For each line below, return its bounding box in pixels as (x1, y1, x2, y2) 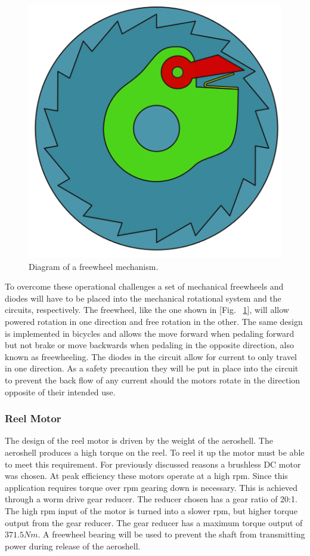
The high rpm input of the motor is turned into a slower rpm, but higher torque (5, 504, 297, 517)
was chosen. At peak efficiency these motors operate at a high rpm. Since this (5, 469, 288, 482)
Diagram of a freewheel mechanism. (29, 260, 159, 272)
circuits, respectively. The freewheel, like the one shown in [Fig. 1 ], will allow (5, 303, 289, 316)
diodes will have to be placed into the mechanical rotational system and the (5, 291, 281, 304)
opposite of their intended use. (5, 385, 116, 398)
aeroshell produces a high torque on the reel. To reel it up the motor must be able (5, 446, 305, 458)
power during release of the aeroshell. (5, 539, 141, 552)
